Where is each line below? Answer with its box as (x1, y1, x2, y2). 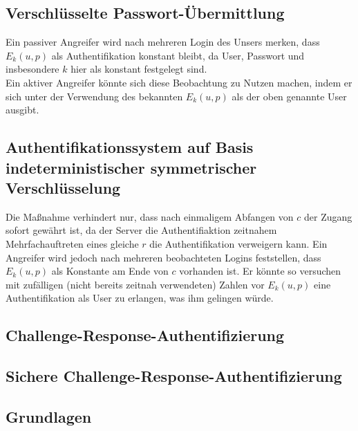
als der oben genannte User (232, 89, 347, 103)
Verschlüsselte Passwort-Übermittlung (6, 2, 285, 24)
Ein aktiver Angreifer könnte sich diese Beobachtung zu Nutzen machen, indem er (6, 75, 352, 89)
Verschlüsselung (6, 176, 121, 198)
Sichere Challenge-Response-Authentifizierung (6, 365, 342, 387)
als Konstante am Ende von (51, 264, 169, 278)
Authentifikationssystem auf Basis (6, 136, 254, 158)
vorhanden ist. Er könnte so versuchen (179, 264, 341, 278)
